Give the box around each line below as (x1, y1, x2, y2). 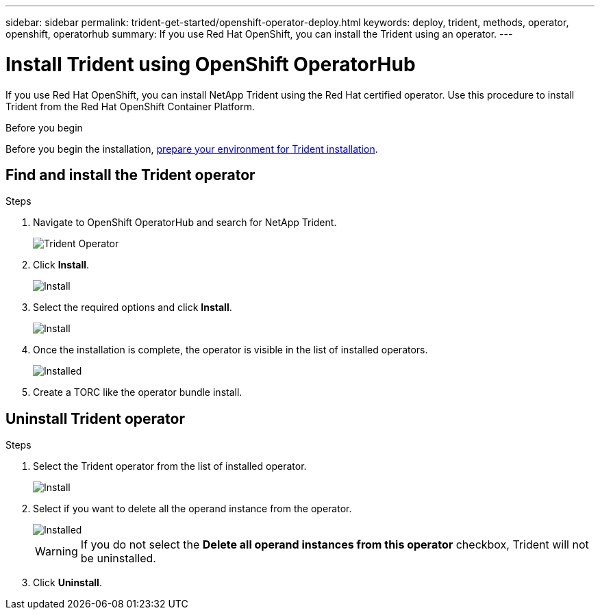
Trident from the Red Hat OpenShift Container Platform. (5, 100, 255, 112)
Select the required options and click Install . (33, 301, 232, 314)
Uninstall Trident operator (5, 410, 185, 427)
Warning (35, 544, 78, 559)
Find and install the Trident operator (5, 166, 255, 184)
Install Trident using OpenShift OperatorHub (5, 52, 416, 76)
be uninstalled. (80, 551, 156, 566)
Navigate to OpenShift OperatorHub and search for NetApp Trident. (33, 216, 337, 229)
